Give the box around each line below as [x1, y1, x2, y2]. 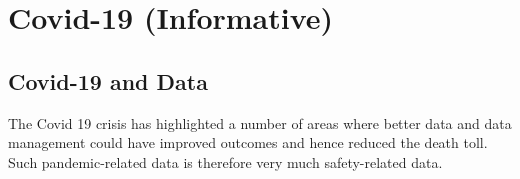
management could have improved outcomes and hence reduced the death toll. [8, 132, 488, 153]
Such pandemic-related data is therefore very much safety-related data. [8, 151, 443, 172]
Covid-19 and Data [8, 65, 208, 96]
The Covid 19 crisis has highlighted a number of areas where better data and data [8, 112, 512, 133]
